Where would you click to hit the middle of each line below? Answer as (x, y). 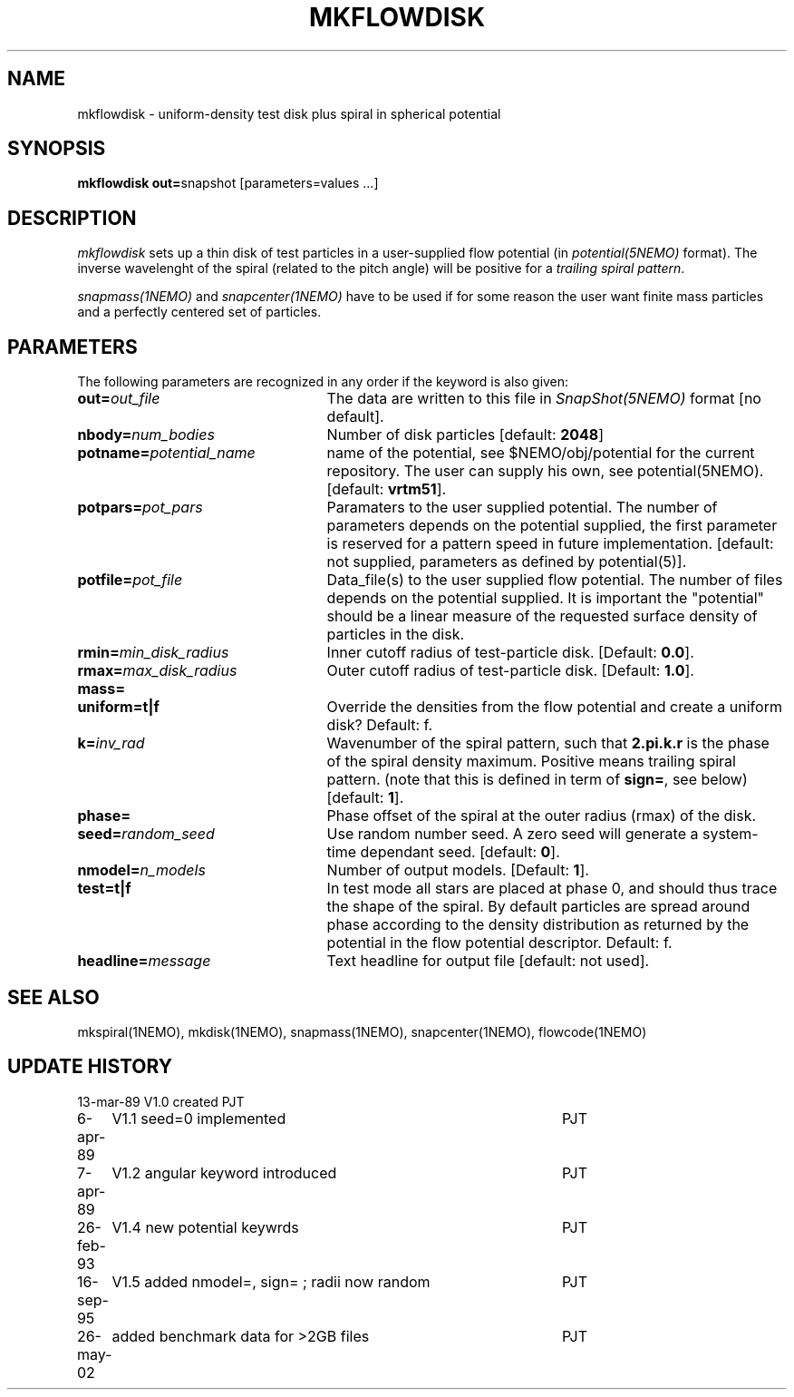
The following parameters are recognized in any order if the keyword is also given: (323, 382)
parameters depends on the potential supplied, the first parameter (552, 526)
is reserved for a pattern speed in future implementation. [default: (550, 544)
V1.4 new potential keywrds (205, 1227)
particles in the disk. (396, 635)
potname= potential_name (166, 453)
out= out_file (119, 399)
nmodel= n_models (141, 870)
